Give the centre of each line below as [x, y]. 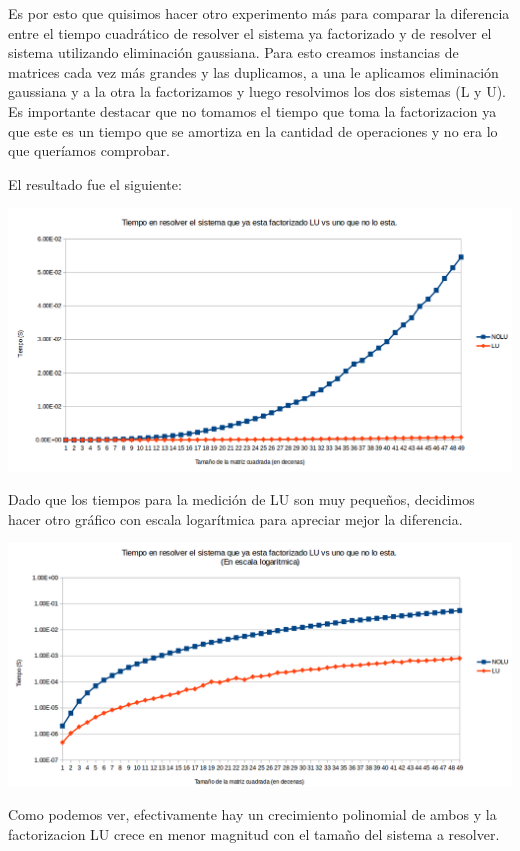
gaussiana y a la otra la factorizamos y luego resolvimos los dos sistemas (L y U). [257, 91]
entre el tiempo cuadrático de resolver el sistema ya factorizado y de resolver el [250, 32]
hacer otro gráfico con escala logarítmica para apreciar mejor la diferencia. [235, 518]
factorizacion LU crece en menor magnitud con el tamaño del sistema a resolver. [254, 833]
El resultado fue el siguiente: [95, 183]
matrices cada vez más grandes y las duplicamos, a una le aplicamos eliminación [253, 71]
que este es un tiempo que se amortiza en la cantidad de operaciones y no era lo [253, 130]
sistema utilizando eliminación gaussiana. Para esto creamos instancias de [233, 52]
